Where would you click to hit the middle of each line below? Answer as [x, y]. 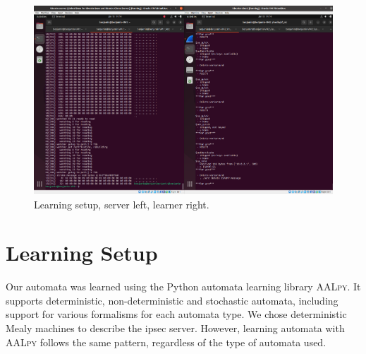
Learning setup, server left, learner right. [122, 204]
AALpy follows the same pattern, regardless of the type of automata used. [166, 342]
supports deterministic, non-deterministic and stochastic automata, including [172, 300]
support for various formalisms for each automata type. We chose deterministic [176, 314]
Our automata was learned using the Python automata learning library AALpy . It [183, 287]
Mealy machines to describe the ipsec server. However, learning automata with [175, 328]
